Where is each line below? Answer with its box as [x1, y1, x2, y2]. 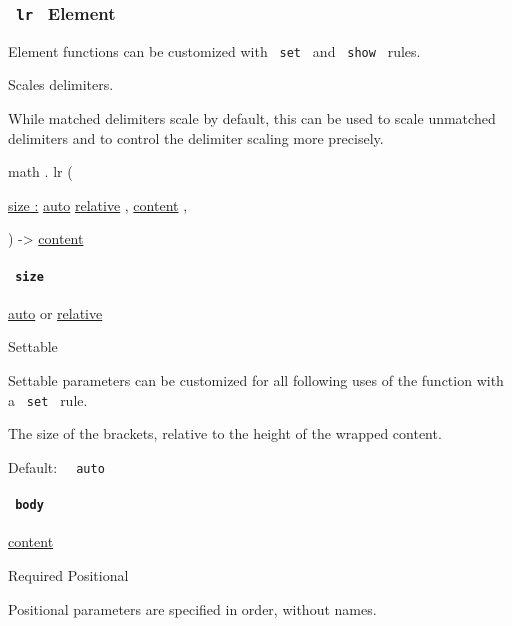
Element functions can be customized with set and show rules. [8, 40, 421, 61]
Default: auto [8, 456, 105, 477]
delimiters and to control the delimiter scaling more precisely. [8, 127, 384, 148]
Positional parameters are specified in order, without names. [8, 598, 377, 619]
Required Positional [8, 565, 129, 585]
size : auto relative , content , [8, 194, 188, 215]
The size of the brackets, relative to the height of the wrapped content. [8, 423, 442, 444]
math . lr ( [8, 161, 73, 182]
